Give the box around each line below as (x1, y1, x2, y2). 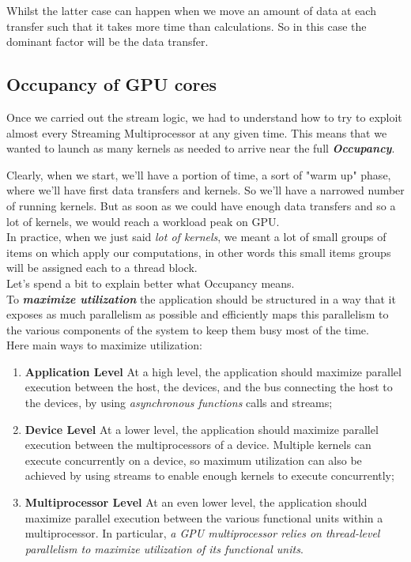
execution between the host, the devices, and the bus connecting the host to (25, 379, 393, 395)
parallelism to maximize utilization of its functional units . (25, 540, 304, 556)
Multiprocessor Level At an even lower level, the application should (25, 494, 368, 511)
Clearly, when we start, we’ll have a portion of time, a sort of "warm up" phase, (6, 166, 391, 183)
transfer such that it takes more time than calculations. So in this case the (6, 17, 367, 34)
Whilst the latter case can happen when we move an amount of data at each (6, 2, 376, 18)
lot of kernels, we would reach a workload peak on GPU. (6, 213, 280, 229)
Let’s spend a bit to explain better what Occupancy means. (6, 274, 295, 291)
